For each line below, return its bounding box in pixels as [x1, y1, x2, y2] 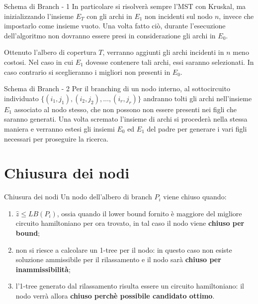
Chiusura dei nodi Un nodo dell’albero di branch [4, 191, 152, 202]
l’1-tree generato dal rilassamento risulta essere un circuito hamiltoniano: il [15, 281, 244, 291]
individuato [4, 93, 39, 103]
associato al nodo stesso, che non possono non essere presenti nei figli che [14, 104, 237, 114]
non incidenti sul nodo [145, 10, 213, 21]
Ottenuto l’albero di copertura [4, 47, 96, 57]
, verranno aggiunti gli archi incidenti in [102, 47, 224, 57]
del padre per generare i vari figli [147, 123, 247, 134]
